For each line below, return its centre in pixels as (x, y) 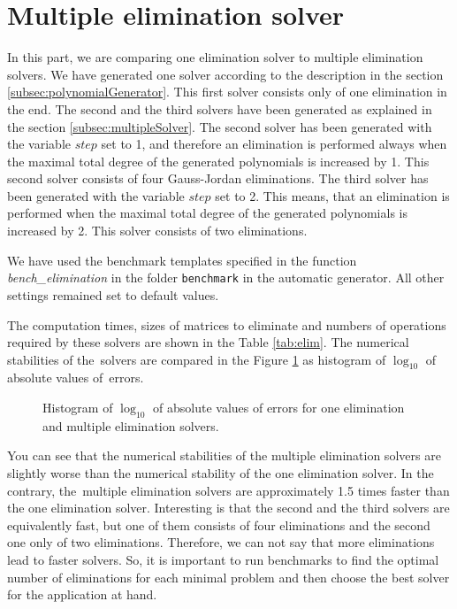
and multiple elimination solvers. (131, 425)
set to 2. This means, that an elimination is (332, 195)
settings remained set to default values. (113, 294)
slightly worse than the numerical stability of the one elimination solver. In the (221, 473)
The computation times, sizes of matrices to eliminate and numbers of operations (227, 324)
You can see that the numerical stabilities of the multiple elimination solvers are (224, 455)
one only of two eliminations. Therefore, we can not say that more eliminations (221, 542)
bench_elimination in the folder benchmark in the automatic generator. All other (226, 278)
